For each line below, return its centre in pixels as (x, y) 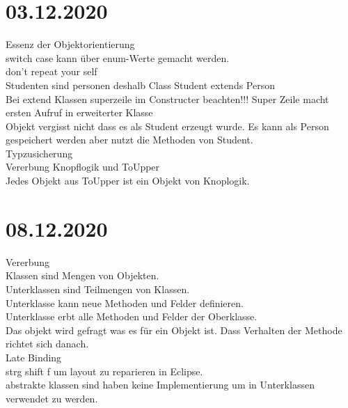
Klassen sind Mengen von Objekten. (82, 275)
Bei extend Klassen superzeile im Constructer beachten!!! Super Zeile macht (167, 99)
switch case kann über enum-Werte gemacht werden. (118, 57)
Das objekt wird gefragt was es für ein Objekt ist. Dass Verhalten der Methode (174, 330)
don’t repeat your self (52, 71)
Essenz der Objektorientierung (70, 44)
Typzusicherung (39, 153)
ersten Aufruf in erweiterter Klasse (79, 112)
